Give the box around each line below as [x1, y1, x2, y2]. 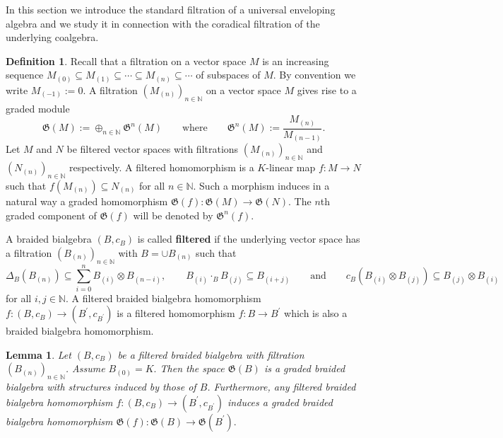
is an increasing [262, 53, 329, 68]
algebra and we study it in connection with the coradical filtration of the [6, 16, 320, 30]
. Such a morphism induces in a [193, 178, 330, 192]
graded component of [6, 207, 97, 222]
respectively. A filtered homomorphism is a [69, 160, 254, 175]
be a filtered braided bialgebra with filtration [117, 347, 304, 362]
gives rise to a [297, 82, 357, 97]
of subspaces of [196, 67, 261, 82]
